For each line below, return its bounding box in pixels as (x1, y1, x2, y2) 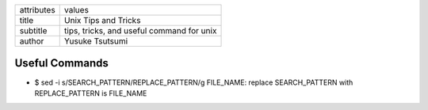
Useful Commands (14, 56, 109, 70)
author (19, 36, 44, 47)
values (63, 5, 89, 15)
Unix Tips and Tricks (63, 15, 141, 25)
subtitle (19, 25, 48, 36)
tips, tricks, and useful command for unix (63, 25, 217, 36)
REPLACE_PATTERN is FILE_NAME (34, 88, 147, 98)
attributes (19, 5, 55, 15)
